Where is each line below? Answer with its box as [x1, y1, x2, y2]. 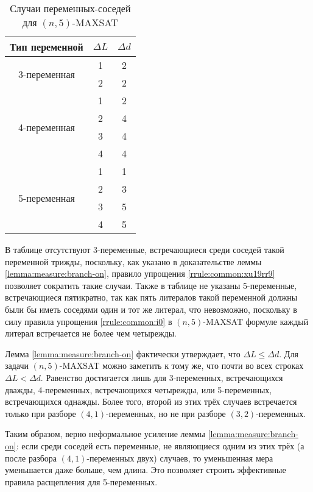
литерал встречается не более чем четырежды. [5, 327, 177, 340]
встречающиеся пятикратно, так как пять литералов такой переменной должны [5, 291, 298, 304]
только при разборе [5, 407, 76, 419]
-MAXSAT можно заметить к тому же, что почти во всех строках [59, 359, 304, 372]
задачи [5, 359, 29, 372]
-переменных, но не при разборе [105, 407, 226, 419]
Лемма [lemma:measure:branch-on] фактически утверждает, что [5, 347, 241, 360]
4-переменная [18, 119, 75, 134]
